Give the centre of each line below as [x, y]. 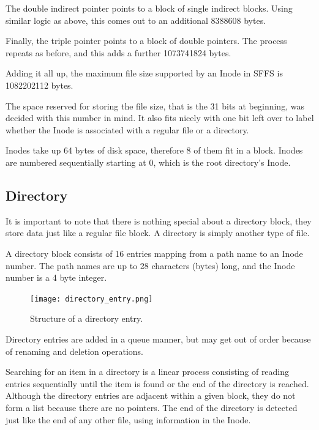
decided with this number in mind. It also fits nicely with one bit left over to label [160, 118]
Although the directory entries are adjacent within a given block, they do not [151, 395]
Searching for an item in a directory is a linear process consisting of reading [148, 372]
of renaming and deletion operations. [74, 351]
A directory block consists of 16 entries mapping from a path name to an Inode [154, 253]
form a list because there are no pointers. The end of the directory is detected [152, 407]
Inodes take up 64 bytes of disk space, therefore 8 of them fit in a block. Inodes [154, 150]
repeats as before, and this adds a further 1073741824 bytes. [118, 52]
